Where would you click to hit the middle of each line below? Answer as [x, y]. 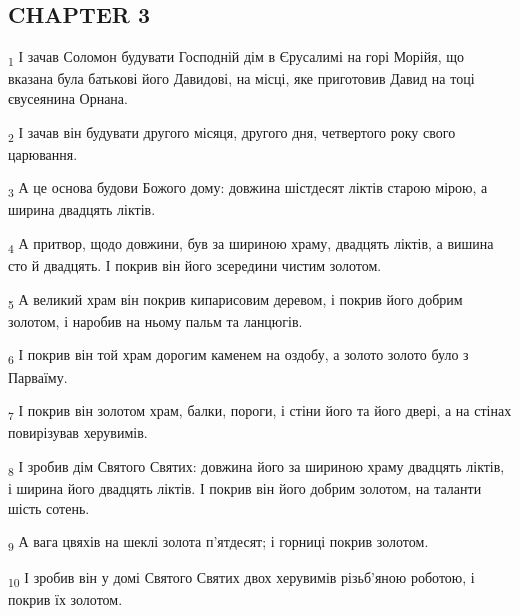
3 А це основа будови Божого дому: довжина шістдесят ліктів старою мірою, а [248, 189]
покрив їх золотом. [65, 599]
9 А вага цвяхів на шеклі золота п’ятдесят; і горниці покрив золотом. [218, 542]
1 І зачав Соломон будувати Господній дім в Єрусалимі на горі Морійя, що [236, 57]
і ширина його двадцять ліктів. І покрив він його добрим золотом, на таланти [245, 487]
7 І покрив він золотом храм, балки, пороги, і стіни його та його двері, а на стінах [260, 411]
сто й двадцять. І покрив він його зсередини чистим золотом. [195, 265]
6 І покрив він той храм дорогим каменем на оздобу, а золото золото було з [238, 356]
